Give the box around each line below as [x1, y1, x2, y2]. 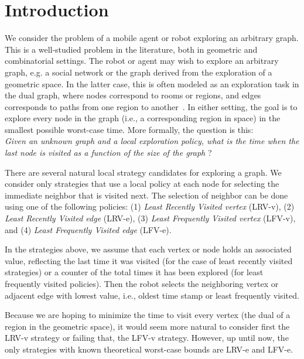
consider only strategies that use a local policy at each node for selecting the [5, 177, 279, 190]
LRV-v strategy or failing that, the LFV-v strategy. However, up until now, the [5, 331, 289, 344]
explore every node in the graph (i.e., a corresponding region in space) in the [5, 112, 281, 124]
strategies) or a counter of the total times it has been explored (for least [5, 266, 264, 278]
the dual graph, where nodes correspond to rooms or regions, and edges [5, 89, 261, 101]
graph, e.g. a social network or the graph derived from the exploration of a [5, 66, 272, 78]
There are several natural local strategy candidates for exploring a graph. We [5, 166, 282, 178]
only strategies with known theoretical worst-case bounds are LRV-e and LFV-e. [5, 343, 293, 355]
